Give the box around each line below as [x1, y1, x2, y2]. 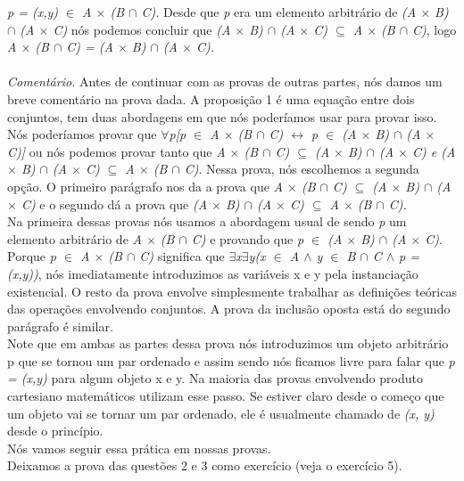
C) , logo [412, 20, 457, 38]
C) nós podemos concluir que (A [53, 20, 231, 38]
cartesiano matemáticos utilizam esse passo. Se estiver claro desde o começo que [7, 387, 444, 405]
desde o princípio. [7, 421, 104, 440]
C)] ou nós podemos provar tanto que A [7, 142, 226, 160]
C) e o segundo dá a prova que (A [21, 194, 208, 213]
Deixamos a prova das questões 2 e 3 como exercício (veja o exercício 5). [7, 456, 402, 475]
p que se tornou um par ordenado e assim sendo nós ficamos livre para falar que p [7, 351, 455, 370]
